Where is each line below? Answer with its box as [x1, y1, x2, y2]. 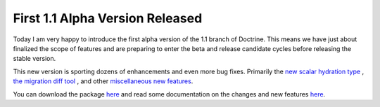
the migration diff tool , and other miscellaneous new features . [13, 77, 194, 85]
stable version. [13, 55, 56, 63]
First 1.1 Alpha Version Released [13, 10, 203, 26]
